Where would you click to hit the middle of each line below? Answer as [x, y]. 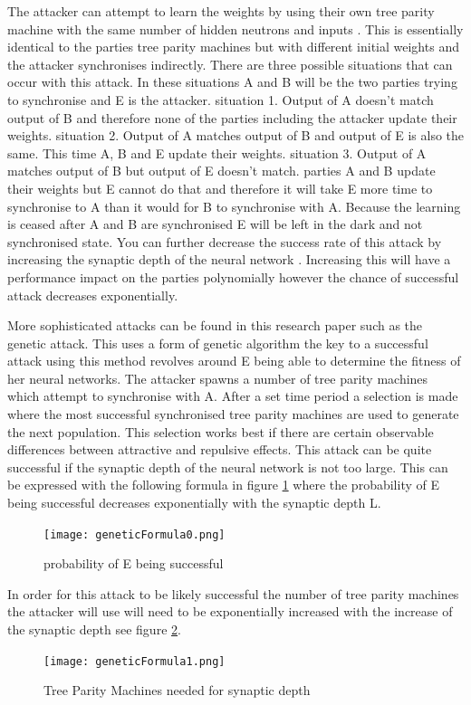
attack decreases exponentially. [93, 295]
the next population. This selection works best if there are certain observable [221, 431]
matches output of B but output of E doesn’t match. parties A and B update [221, 171]
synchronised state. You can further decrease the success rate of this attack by [225, 241]
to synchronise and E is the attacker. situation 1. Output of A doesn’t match [221, 99]
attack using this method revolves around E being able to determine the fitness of [234, 361]
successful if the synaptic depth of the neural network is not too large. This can [228, 467]
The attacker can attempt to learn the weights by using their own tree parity [221, 11]
